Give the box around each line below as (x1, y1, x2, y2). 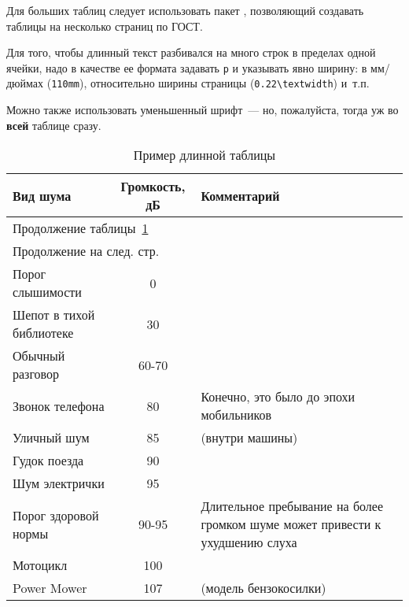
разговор (13, 365, 60, 383)
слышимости (13, 283, 82, 302)
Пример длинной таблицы (133, 146, 276, 165)
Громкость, (120, 177, 186, 196)
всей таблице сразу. (6, 117, 101, 133)
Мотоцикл (13, 556, 68, 575)
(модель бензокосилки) (201, 579, 326, 598)
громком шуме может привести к (201, 515, 381, 534)
